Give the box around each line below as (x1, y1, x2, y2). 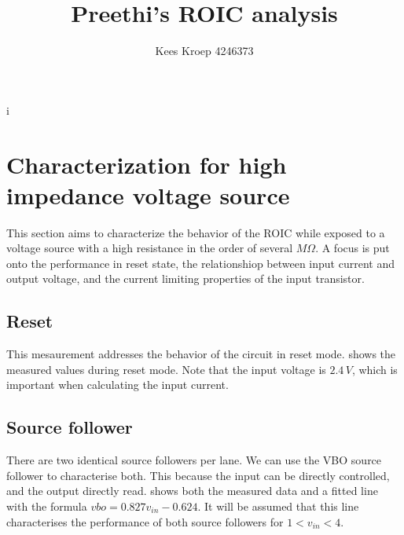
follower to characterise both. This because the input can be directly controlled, (6, 467, 390, 483)
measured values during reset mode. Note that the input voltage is (6, 361, 326, 377)
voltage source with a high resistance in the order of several (6, 240, 293, 256)
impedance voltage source (6, 178, 290, 211)
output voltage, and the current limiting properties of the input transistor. (6, 270, 365, 287)
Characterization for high (6, 148, 287, 180)
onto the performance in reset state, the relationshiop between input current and (6, 255, 395, 271)
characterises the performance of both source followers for (6, 513, 284, 530)
